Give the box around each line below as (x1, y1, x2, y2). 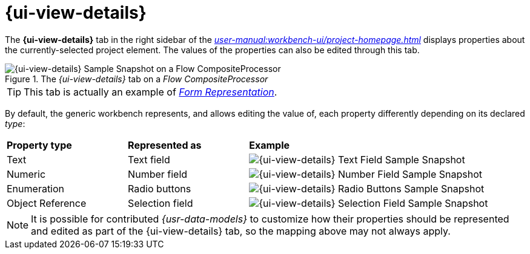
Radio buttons (128, 182, 191, 195)
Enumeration (7, 182, 65, 195)
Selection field (128, 197, 193, 209)
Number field (128, 168, 188, 180)
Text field (128, 153, 170, 166)
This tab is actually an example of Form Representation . (24, 85, 277, 98)
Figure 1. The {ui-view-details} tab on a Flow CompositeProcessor (5, 73, 268, 84)
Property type (7, 138, 72, 151)
